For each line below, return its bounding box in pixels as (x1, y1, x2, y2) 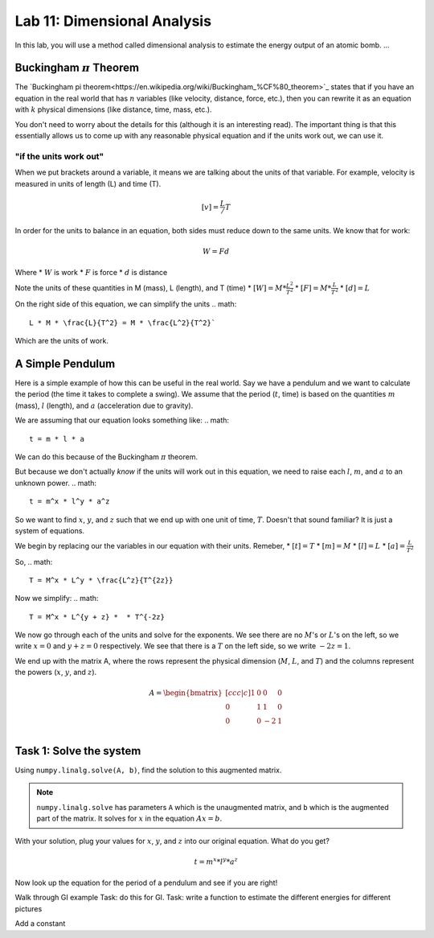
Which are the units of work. (14, 336, 108, 346)
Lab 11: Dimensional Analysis (14, 12, 212, 30)
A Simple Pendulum (14, 356, 116, 370)
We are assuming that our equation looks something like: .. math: (14, 415, 229, 426)
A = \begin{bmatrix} (149, 689, 223, 697)
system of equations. (14, 525, 84, 535)
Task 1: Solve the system (14, 744, 141, 758)
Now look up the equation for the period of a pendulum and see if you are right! (14, 878, 278, 888)
